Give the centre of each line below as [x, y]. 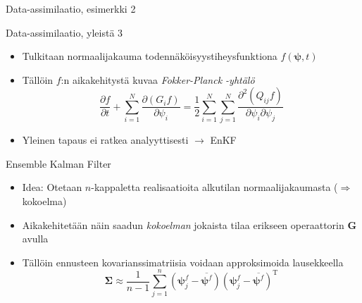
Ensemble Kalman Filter [58, 163]
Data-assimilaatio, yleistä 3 [64, 32]
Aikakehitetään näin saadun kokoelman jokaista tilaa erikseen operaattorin [183, 224]
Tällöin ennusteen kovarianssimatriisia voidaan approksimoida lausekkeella [183, 262]
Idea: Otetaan [52, 187]
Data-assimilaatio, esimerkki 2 [71, 8]
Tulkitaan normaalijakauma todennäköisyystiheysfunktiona [150, 56]
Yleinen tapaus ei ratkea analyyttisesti [105, 140]
